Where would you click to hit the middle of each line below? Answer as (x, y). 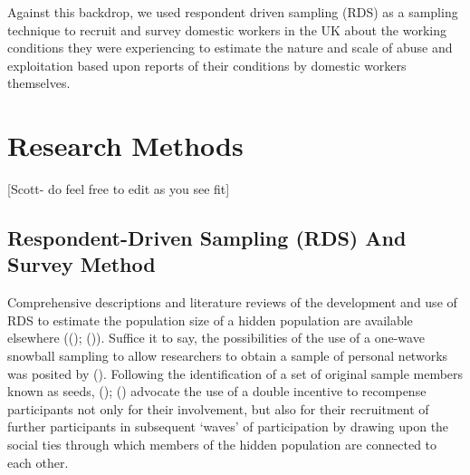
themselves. (39, 83)
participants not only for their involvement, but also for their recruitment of (218, 408)
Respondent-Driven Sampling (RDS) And (207, 238)
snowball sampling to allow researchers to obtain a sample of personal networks (228, 356)
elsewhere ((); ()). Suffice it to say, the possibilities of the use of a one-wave (216, 338)
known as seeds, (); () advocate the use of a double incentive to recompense (217, 391)
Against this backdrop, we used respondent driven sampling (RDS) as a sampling (233, 12)
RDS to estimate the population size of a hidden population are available (210, 320)
